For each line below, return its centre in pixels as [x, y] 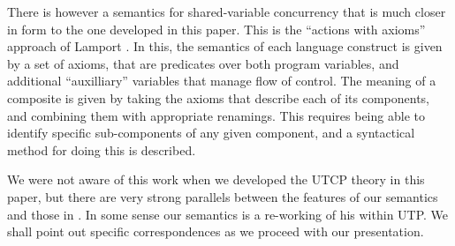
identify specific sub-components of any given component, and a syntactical [211, 133]
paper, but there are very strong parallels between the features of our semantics [223, 196]
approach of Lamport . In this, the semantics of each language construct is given [225, 46]
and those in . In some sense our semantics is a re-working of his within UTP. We [228, 214]
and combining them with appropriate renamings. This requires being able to [216, 115]
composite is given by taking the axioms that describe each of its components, [219, 97]
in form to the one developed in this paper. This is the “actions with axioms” [216, 29]
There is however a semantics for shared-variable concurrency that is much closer [227, 11]
